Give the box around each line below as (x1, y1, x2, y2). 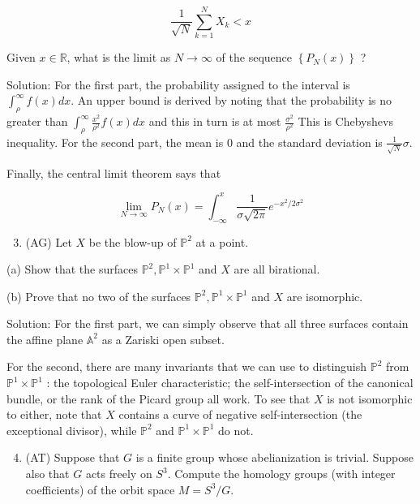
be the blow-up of (88, 233, 177, 250)
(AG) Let (25, 233, 72, 250)
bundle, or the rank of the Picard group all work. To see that (6, 390, 311, 407)
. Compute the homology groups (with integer (167, 465, 396, 482)
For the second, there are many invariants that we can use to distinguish (6, 358, 367, 375)
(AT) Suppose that (25, 449, 120, 466)
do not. (218, 421, 254, 438)
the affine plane (6, 330, 84, 347)
